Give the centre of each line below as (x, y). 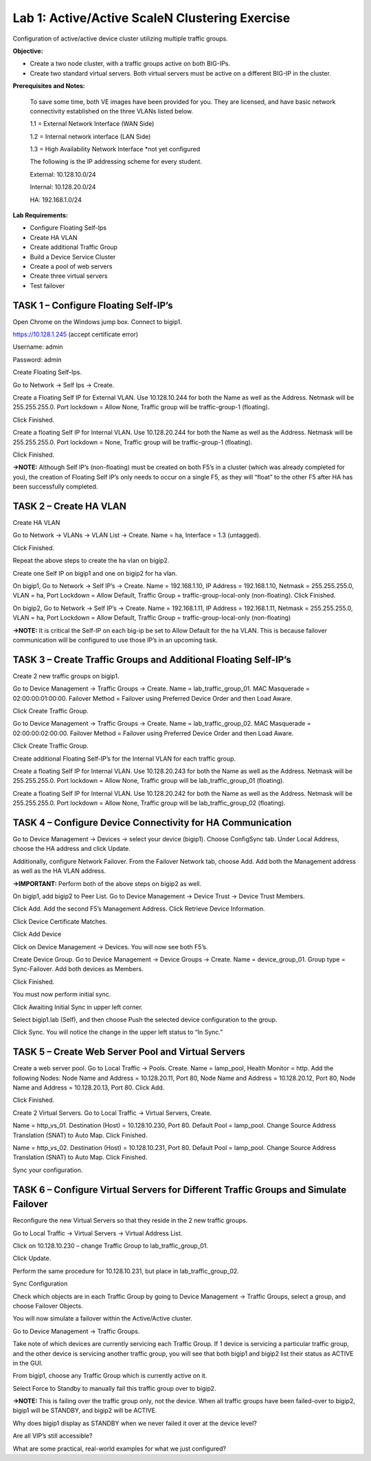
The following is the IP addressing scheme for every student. (116, 162)
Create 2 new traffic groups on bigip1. (66, 676)
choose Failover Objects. (48, 1306)
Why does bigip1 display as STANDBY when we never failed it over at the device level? (135, 1423)
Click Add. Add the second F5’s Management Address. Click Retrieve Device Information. (139, 909)
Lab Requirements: (40, 215)
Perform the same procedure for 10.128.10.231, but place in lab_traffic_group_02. (126, 1271)
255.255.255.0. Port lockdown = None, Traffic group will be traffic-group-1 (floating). (133, 442)
